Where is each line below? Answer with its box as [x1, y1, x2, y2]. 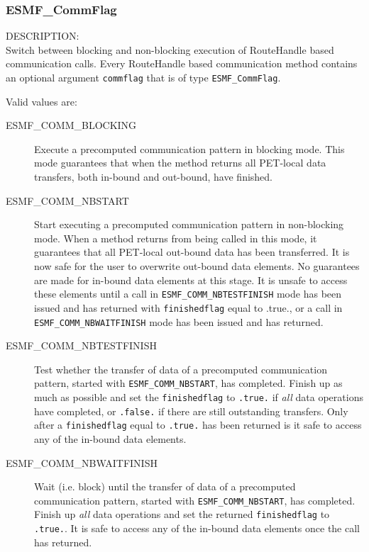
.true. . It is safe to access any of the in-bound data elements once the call [34, 521, 360, 536]
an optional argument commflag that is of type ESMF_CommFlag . [6, 70, 281, 84]
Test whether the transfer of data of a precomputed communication [34, 361, 327, 376]
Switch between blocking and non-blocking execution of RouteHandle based [6, 42, 334, 57]
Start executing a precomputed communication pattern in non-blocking [34, 217, 344, 232]
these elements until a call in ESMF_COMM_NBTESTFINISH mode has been [34, 286, 342, 301]
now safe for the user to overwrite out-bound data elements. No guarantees [34, 259, 360, 273]
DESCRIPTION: [6, 28, 79, 43]
